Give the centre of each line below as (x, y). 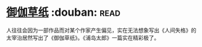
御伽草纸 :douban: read (63, 12)
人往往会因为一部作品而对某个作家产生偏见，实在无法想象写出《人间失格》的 (101, 30)
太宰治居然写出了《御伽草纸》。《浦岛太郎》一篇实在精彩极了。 (83, 37)
